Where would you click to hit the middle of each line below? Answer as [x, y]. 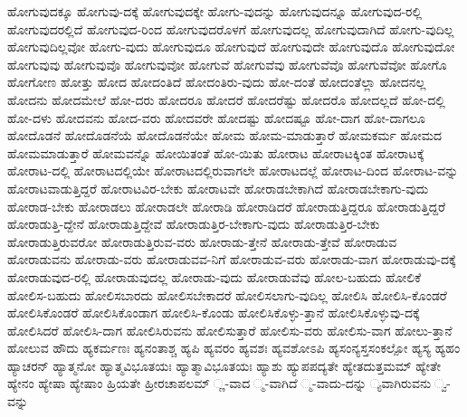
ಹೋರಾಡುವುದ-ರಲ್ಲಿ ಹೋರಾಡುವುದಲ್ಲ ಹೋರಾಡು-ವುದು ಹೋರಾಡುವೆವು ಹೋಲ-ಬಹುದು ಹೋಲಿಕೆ [214, 276]
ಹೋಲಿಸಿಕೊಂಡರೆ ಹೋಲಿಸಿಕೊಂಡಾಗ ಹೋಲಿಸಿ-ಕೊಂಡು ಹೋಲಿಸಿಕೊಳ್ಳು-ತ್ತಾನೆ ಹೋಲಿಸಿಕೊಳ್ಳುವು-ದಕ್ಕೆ [214, 313]
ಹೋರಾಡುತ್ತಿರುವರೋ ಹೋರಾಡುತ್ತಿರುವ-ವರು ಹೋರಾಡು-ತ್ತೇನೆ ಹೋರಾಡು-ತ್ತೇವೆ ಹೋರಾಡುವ [202, 241]
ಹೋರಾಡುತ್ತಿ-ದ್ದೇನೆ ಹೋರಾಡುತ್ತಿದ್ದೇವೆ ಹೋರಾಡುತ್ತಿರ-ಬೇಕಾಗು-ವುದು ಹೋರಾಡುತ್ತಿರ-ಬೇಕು [194, 224]
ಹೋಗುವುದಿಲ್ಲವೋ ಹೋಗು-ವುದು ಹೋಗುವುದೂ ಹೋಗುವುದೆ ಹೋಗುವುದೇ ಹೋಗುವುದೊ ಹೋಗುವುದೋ [231, 47]
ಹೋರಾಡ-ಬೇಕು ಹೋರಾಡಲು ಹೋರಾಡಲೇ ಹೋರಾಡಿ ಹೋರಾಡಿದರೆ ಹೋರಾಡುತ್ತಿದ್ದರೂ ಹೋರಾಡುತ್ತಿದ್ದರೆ [227, 206]
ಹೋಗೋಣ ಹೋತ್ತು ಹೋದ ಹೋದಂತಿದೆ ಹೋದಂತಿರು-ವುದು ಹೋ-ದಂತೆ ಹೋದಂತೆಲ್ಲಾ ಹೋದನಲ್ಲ [217, 82]
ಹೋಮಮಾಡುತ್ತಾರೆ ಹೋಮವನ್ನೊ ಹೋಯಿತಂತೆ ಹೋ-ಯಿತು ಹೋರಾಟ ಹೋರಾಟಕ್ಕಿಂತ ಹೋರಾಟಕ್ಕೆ [216, 152]
